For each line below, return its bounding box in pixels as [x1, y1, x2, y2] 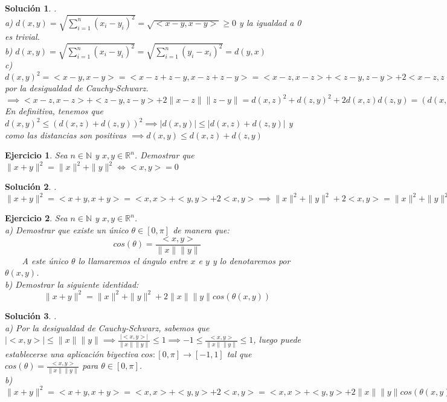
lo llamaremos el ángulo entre [78, 254, 188, 267]
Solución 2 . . [5, 180, 57, 193]
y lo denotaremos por [212, 254, 291, 267]
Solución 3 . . [5, 309, 57, 322]
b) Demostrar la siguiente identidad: [5, 277, 139, 290]
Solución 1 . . [5, 2, 57, 14]
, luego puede [253, 333, 301, 346]
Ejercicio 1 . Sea [5, 149, 68, 161]
